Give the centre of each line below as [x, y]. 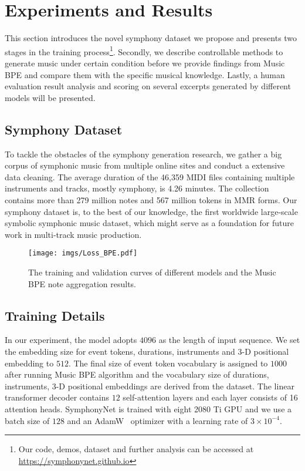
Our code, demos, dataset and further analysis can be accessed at [136, 449]
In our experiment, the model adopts [71, 340]
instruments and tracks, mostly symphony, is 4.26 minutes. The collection [137, 188]
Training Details [55, 315]
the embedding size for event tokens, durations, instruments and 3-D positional [147, 351]
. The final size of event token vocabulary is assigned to [168, 363]
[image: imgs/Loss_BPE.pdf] [83, 253]
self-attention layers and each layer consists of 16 [210, 397]
